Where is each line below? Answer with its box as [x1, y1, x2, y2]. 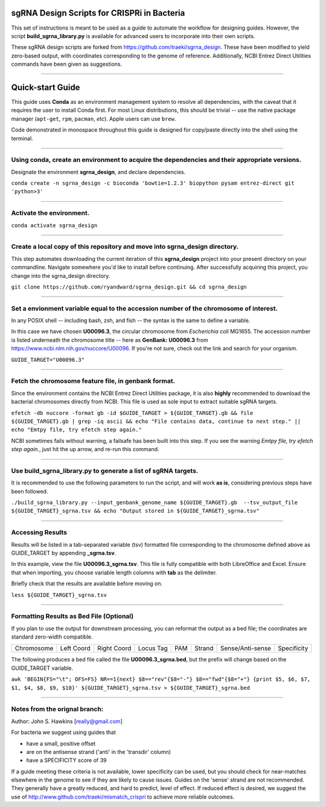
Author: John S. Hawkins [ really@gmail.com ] [11, 718, 123, 725]
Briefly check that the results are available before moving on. [11, 580, 163, 587]
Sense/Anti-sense [220, 644, 272, 652]
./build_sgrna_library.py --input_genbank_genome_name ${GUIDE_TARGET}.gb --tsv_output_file [11, 499, 298, 506]
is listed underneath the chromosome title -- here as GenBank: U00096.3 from [11, 336, 208, 344]
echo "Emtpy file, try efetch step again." [11, 426, 142, 433]
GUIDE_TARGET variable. [11, 664, 74, 672]
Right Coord [97, 644, 132, 652]
